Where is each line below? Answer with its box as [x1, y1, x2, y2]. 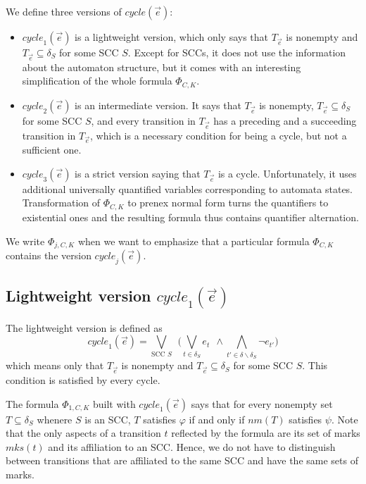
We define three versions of [6, 4, 122, 18]
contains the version [6, 247, 91, 262]
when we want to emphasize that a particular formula [77, 233, 310, 248]
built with [92, 396, 136, 411]
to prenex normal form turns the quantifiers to [127, 195, 329, 210]
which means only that [6, 358, 104, 373]
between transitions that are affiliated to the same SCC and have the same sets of [6, 453, 358, 468]
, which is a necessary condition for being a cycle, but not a [90, 128, 347, 142]
